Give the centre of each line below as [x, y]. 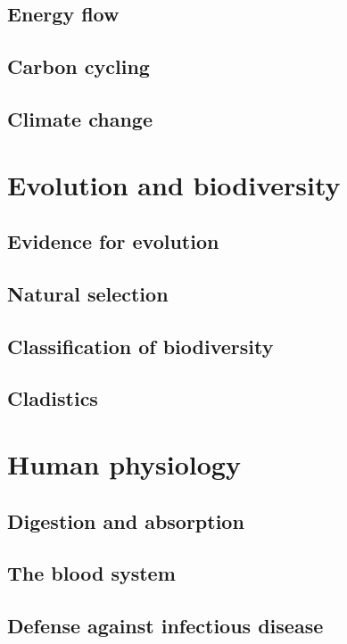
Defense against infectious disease [165, 626]
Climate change [80, 118]
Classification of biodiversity [140, 346]
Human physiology [124, 464]
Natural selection [88, 293]
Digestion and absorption [126, 520]
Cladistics [53, 398]
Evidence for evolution [113, 241]
